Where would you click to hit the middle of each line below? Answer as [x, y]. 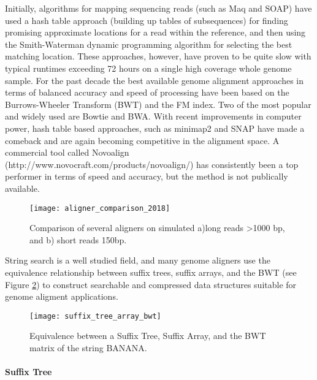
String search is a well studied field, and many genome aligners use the [138, 260]
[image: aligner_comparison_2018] [100, 208]
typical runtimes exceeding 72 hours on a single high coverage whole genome [148, 68]
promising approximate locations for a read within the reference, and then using [155, 32]
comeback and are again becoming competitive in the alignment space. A [142, 140]
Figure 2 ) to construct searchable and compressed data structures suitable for [151, 284]
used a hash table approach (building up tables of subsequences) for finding [147, 20]
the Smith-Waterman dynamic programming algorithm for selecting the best [149, 44]
